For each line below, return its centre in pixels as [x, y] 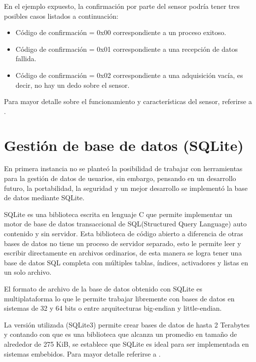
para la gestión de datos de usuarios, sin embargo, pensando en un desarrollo [120, 178]
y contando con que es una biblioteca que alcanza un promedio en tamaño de [121, 334]
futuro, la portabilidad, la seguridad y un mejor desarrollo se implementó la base [126, 188]
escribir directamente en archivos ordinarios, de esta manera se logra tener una [123, 253]
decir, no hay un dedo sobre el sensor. [73, 85]
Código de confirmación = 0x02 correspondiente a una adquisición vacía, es [129, 75]
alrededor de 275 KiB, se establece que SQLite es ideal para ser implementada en [127, 344]
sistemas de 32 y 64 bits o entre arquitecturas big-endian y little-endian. [113, 308]
